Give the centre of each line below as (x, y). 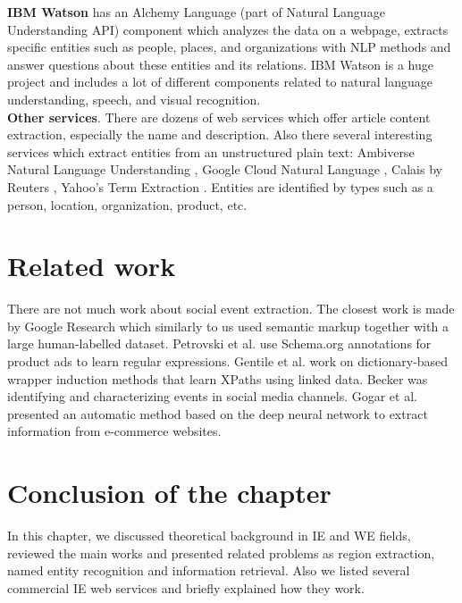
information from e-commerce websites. (114, 431)
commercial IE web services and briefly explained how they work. (186, 587)
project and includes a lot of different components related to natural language (220, 82)
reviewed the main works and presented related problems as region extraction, (221, 553)
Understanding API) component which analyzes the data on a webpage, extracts (228, 29)
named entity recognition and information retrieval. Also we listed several (209, 570)
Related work (92, 266)
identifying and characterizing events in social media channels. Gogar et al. (212, 396)
